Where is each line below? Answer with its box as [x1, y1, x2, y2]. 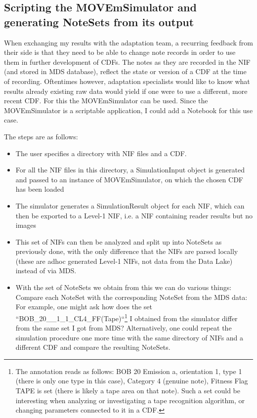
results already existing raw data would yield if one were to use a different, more [4, 85, 248, 96]
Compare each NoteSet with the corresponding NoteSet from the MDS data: [15, 292, 248, 302]
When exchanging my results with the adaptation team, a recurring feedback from [4, 37, 253, 47]
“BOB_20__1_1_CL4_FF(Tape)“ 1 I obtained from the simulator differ [15, 311, 238, 323]
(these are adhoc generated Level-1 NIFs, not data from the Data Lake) [15, 255, 233, 266]
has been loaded [15, 184, 64, 194]
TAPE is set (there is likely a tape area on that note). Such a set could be [15, 385, 240, 396]
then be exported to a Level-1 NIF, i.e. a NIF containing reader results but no [15, 210, 253, 220]
